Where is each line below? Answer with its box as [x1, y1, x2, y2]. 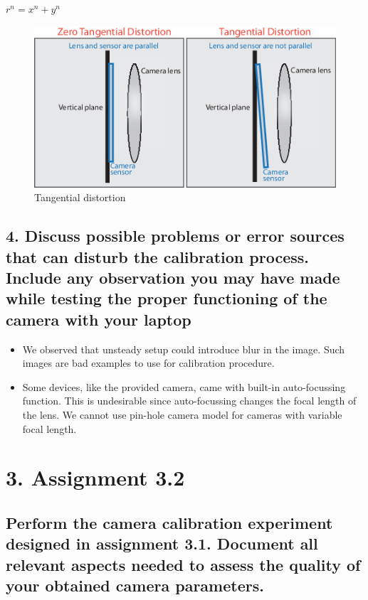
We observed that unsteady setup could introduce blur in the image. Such [22, 341, 345, 356]
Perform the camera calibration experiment [6, 511, 333, 533]
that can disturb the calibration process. [6, 245, 309, 267]
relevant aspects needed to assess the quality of [6, 553, 361, 575]
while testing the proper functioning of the [6, 287, 327, 309]
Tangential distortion [34, 190, 126, 205]
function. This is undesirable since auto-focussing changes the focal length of [22, 393, 357, 408]
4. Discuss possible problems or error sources [6, 225, 345, 247]
